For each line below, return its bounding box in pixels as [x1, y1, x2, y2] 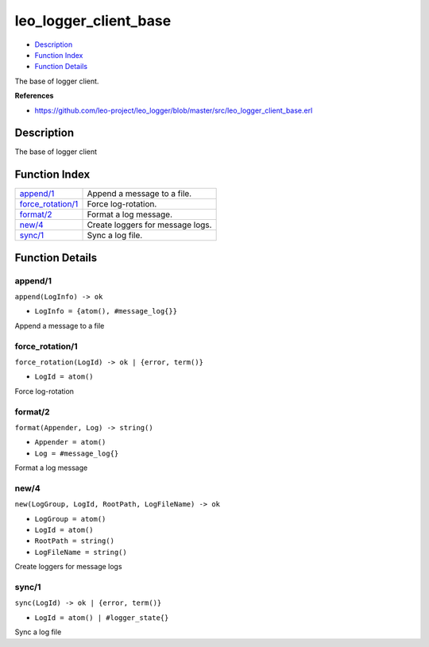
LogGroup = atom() [34, 514, 106, 523]
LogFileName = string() [34, 548, 127, 556]
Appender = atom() [34, 437, 106, 447]
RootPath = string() [34, 537, 115, 545]
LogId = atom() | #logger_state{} [34, 613, 169, 622]
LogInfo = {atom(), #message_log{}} [34, 306, 178, 316]
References [14, 91, 54, 101]
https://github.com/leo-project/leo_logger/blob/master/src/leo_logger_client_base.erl [34, 106, 313, 115]
